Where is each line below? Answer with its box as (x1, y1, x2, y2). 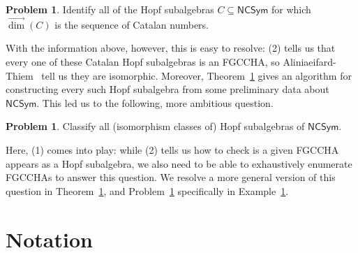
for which (271, 2, 311, 16)
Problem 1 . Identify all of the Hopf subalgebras (6, 2, 214, 16)
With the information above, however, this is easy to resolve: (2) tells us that (6, 41, 336, 55)
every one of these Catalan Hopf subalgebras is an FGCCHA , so (6, 55, 280, 68)
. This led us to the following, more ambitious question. (36, 95, 274, 110)
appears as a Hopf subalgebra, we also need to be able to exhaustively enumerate (6, 156, 352, 171)
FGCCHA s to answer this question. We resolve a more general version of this (6, 170, 336, 185)
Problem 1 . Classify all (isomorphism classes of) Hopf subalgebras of (6, 119, 305, 133)
